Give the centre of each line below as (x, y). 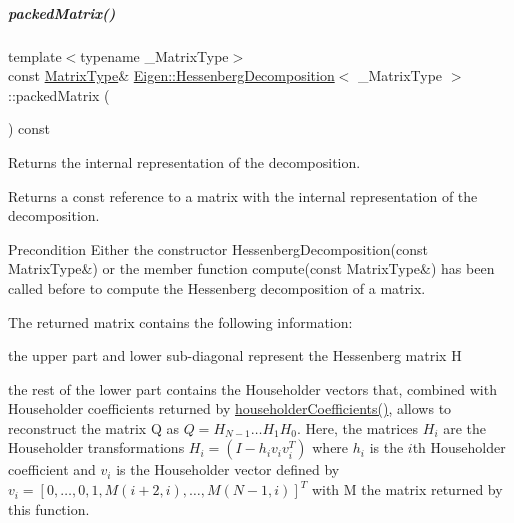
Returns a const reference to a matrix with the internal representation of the (243, 195)
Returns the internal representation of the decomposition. (184, 161)
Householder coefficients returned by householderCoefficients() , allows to (230, 408)
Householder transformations (96, 447)
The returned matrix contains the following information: (180, 321)
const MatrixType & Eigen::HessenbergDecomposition (171, 75)
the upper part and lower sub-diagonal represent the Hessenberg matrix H (235, 355)
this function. (49, 508)
